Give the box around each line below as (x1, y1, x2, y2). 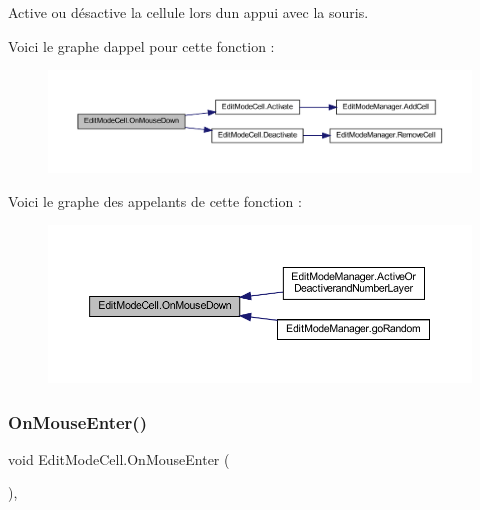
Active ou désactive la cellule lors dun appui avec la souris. (8, 2, 369, 22)
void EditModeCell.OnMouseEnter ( (8, 448, 230, 469)
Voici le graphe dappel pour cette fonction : (8, 35, 275, 56)
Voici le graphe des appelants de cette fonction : (8, 190, 302, 211)
